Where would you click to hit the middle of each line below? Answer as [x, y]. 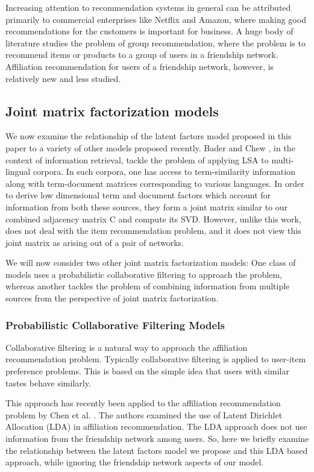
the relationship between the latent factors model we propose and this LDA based [157, 450]
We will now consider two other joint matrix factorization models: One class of [151, 263]
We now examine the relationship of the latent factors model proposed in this [149, 136]
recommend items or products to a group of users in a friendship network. [142, 55]
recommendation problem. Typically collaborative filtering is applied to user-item [156, 359]
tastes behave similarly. [48, 382]
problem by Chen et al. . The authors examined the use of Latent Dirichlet [144, 414]
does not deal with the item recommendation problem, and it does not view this [153, 231]
